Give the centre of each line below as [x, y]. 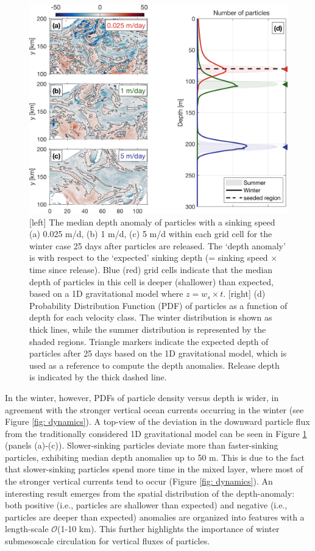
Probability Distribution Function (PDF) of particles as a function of [158, 305]
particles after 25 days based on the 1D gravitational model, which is [158, 353]
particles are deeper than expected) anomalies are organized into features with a [155, 517]
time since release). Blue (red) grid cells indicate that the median [151, 269]
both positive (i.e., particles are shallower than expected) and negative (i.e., [146, 505]
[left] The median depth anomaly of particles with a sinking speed [152, 222]
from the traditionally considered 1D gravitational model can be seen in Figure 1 [156, 433]
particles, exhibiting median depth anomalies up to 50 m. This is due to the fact [155, 457]
